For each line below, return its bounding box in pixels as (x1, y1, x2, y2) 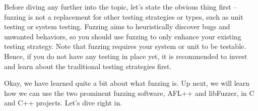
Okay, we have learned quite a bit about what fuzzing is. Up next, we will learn (4, 78, 250, 88)
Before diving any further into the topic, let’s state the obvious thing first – (4, 2, 237, 12)
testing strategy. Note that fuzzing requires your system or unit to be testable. (4, 41, 246, 51)
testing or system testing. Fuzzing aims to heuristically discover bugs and (4, 21, 230, 32)
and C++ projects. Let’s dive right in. (4, 97, 122, 108)
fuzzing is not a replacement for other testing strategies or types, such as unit (4, 11, 243, 22)
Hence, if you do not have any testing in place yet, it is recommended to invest (4, 50, 247, 61)
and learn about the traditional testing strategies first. (4, 61, 172, 71)
